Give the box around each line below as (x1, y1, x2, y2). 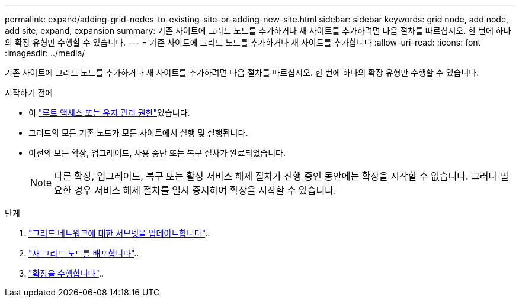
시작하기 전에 (5, 87, 53, 98)
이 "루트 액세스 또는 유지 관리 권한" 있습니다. (28, 108, 190, 118)
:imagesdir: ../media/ (5, 48, 85, 58)
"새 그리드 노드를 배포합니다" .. (28, 248, 139, 258)
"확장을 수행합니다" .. (28, 268, 104, 278)
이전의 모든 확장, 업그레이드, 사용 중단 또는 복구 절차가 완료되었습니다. (28, 148, 286, 158)
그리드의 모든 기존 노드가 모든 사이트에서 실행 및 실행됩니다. (28, 128, 248, 138)
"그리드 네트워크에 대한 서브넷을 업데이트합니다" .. (28, 228, 210, 238)
